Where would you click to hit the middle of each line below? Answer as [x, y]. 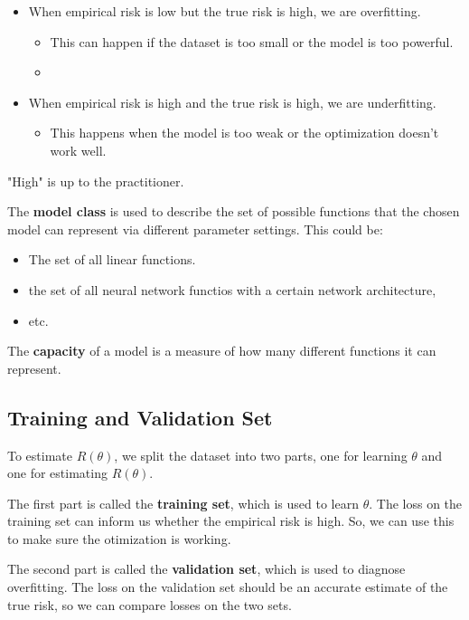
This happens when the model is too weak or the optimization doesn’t [244, 133]
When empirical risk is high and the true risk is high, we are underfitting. [232, 102]
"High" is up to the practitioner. [96, 181]
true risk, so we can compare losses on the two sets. [150, 604]
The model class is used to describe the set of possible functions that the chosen [234, 211]
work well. [78, 150]
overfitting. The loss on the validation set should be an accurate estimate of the [228, 587]
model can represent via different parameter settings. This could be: [195, 229]
